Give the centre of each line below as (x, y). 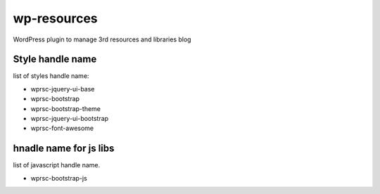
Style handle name (55, 59)
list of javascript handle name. (57, 165)
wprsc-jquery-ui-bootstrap (70, 119)
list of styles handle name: (51, 76)
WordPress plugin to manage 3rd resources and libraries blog (102, 39)
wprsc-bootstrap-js (59, 178)
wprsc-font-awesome (62, 128)
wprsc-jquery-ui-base (63, 89)
